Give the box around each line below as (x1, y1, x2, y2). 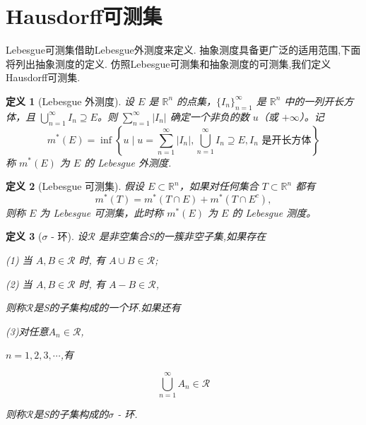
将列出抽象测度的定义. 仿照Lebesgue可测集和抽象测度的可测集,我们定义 (6, 56, 331, 71)
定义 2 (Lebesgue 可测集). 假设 (6, 179, 145, 193)
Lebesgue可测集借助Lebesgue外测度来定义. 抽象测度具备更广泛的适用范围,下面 (6, 42, 361, 57)
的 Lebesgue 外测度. (84, 155, 172, 169)
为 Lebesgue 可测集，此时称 (40, 205, 164, 220)
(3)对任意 (6, 323, 49, 338)
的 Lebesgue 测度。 (232, 205, 317, 220)
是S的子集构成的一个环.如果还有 (33, 300, 181, 315)
